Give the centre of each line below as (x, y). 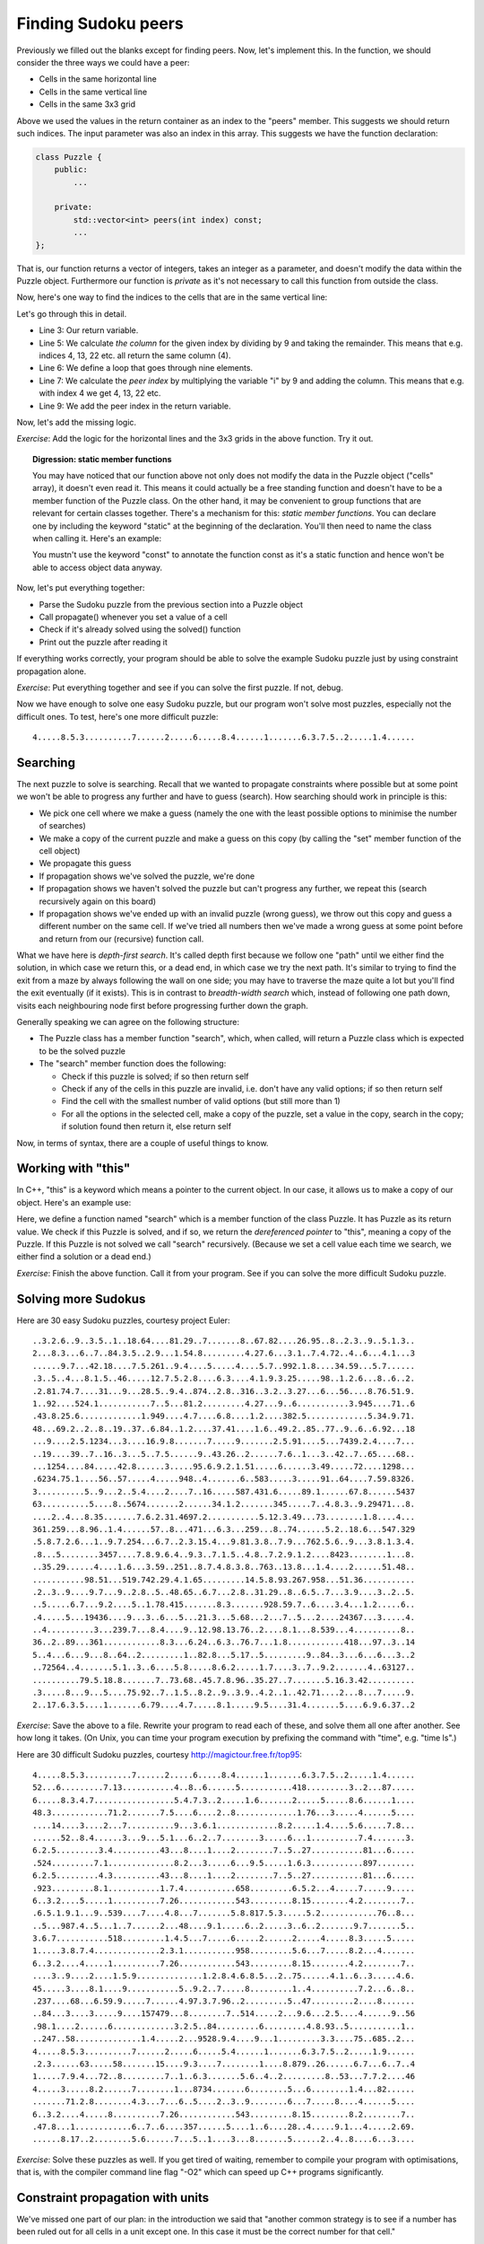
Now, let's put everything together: (81, 588)
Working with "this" (73, 1168)
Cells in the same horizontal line (98, 79)
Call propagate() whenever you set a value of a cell (133, 617)
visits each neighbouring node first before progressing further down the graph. (162, 1005)
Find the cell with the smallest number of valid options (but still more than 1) (201, 1101)
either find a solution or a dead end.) (84, 1257)
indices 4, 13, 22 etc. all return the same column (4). (135, 355)
